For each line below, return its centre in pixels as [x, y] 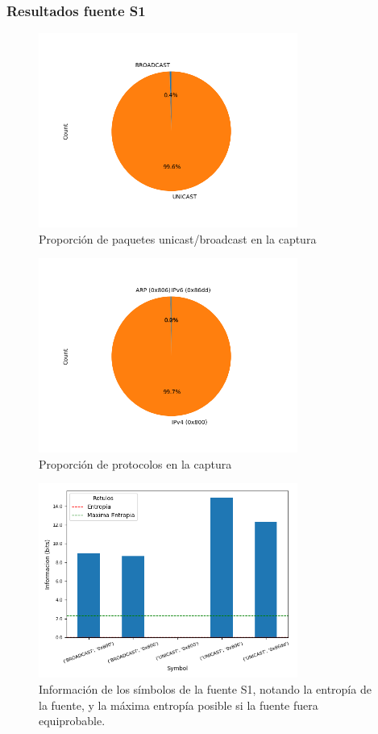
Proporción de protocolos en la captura [135, 463]
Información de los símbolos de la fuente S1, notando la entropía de [205, 689]
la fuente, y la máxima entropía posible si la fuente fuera [179, 705]
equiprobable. [72, 721]
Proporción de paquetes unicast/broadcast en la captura [178, 238]
